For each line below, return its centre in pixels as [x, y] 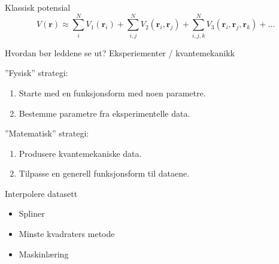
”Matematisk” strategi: [47, 133]
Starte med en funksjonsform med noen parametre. [112, 92]
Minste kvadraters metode [67, 234]
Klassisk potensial [38, 7]
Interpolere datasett [41, 193]
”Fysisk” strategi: [37, 73]
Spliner [32, 213]
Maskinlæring [44, 254]
